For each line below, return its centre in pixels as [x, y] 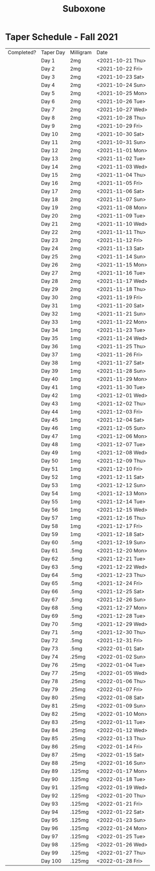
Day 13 [49, 158]
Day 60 [49, 542]
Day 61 [49, 550]
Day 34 [49, 330]
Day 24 [49, 248]
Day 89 [49, 771]
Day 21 [49, 224]
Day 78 [49, 681]
